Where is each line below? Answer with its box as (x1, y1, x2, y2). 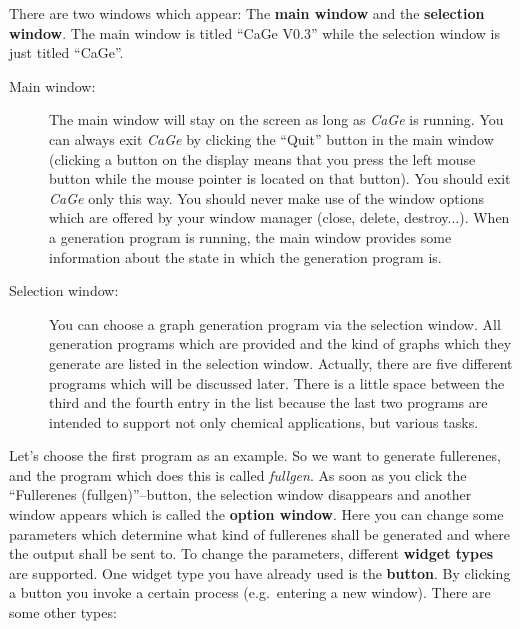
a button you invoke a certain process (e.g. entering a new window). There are (9, 582, 491, 603)
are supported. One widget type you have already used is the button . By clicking (9, 562, 511, 583)
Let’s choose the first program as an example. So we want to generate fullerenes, (9, 445, 501, 466)
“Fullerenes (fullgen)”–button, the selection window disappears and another (9, 484, 472, 505)
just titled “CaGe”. (9, 42, 124, 63)
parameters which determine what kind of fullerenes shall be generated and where (9, 523, 510, 544)
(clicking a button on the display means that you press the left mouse (49, 148, 476, 169)
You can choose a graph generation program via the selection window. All (49, 313, 501, 334)
